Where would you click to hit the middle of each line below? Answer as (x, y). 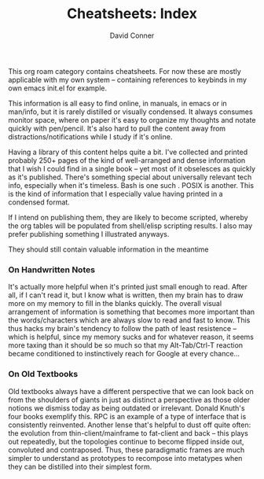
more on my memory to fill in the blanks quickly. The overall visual (115, 304)
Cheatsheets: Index (132, 14)
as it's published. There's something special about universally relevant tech (130, 177)
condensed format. (39, 202)
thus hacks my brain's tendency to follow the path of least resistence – (123, 329)
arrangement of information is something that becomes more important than (132, 312)
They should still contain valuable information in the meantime (109, 249)
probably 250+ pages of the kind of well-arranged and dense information (127, 160)
